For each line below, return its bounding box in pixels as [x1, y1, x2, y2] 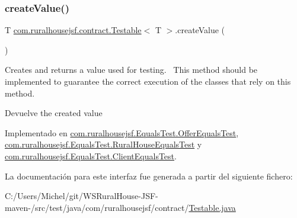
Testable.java [189, 201, 236, 213]
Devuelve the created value [5, 107, 103, 119]
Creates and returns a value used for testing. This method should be [5, 63, 258, 76]
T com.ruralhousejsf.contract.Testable [5, 24, 142, 36]
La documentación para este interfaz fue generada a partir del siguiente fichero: [5, 169, 293, 182]
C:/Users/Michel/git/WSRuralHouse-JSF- [5, 190, 158, 202]
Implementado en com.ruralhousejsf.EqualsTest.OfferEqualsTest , [5, 126, 239, 139]
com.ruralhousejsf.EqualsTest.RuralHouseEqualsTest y [5, 138, 202, 150]
